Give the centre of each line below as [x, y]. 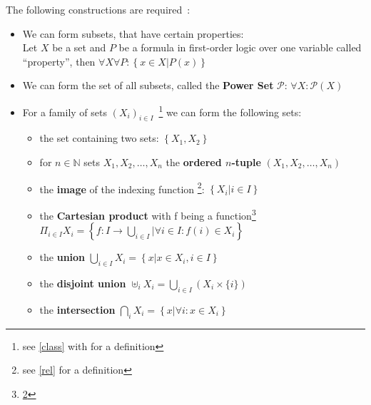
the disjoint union [83, 283]
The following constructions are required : [98, 9]
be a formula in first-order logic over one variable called [240, 47]
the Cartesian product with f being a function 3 [148, 214]
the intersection [77, 309]
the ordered [194, 162]
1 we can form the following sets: [230, 111]
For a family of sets [65, 112]
